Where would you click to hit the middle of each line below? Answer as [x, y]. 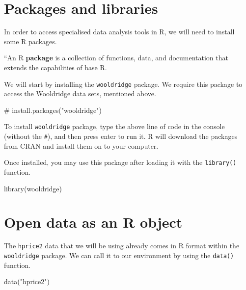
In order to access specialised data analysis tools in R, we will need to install [119, 32]
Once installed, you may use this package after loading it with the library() [120, 162]
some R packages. [30, 41]
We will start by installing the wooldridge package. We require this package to [123, 84]
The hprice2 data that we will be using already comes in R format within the [122, 246]
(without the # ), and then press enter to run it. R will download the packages [121, 136]
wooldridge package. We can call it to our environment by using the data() [119, 255]
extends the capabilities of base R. [55, 67]
